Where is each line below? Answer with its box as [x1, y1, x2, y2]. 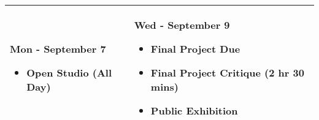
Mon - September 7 [10, 42, 106, 56]
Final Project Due [150, 42, 240, 56]
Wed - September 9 [134, 18, 230, 32]
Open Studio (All [26, 66, 112, 80]
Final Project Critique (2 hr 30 [150, 66, 304, 80]
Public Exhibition [150, 103, 238, 118]
